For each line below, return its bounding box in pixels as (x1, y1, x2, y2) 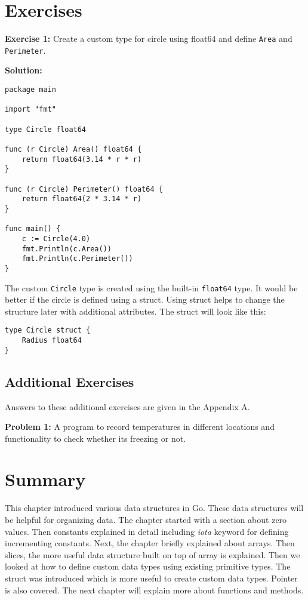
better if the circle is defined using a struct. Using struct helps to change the (5, 293, 285, 306)
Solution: (5, 64, 42, 76)
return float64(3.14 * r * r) (21, 155, 142, 164)
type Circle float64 (5, 125, 87, 134)
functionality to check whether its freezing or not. (5, 432, 186, 444)
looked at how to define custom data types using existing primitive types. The (5, 560, 291, 573)
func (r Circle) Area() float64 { (5, 144, 142, 153)
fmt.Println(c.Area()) (21, 244, 112, 253)
